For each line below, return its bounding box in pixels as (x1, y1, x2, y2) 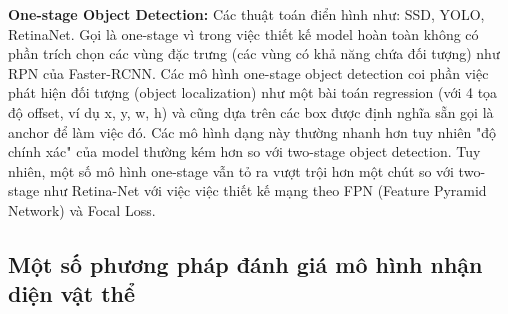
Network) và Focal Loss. (8, 199, 156, 220)
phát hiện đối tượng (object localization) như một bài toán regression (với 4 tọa (8, 82, 498, 103)
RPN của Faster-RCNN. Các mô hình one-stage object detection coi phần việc (8, 62, 489, 83)
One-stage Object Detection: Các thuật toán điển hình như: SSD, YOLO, (8, 4, 485, 24)
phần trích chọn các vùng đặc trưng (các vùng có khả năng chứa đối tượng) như (8, 43, 500, 64)
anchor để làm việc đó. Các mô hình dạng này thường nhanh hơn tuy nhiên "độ (8, 121, 496, 142)
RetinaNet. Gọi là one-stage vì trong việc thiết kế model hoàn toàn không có (8, 23, 479, 44)
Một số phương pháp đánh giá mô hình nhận (8, 248, 483, 279)
